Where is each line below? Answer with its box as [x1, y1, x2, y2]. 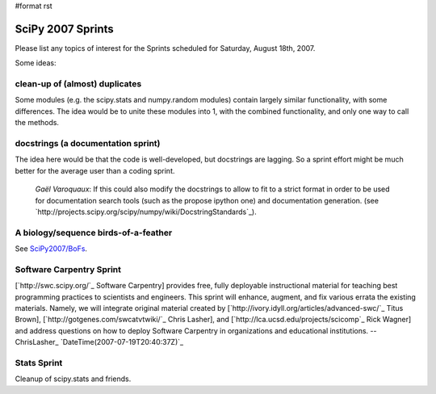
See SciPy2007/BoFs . [15, 244, 88, 254]
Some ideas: [15, 58, 57, 68]
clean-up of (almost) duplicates [15, 78, 142, 90]
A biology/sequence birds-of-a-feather [15, 227, 173, 238]
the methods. [15, 118, 60, 128]
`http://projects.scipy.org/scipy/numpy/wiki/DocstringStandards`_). [35, 207, 258, 216]
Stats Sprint [15, 357, 63, 368]
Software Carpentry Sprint [15, 263, 121, 275]
